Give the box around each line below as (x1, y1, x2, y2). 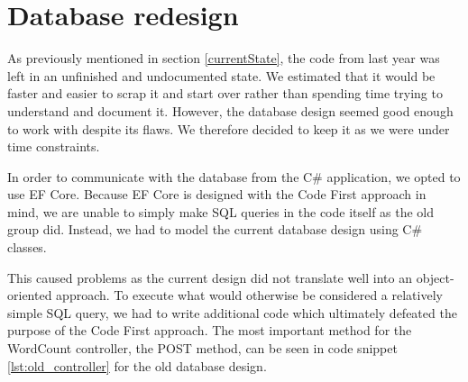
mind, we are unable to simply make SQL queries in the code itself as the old (7, 202, 435, 221)
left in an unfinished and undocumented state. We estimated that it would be (7, 66, 436, 85)
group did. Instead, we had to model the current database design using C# (7, 220, 423, 239)
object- (416, 268, 454, 286)
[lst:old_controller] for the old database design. (7, 356, 267, 375)
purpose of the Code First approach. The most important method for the (7, 321, 412, 340)
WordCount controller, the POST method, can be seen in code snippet (7, 339, 398, 358)
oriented (7, 286, 52, 305)
